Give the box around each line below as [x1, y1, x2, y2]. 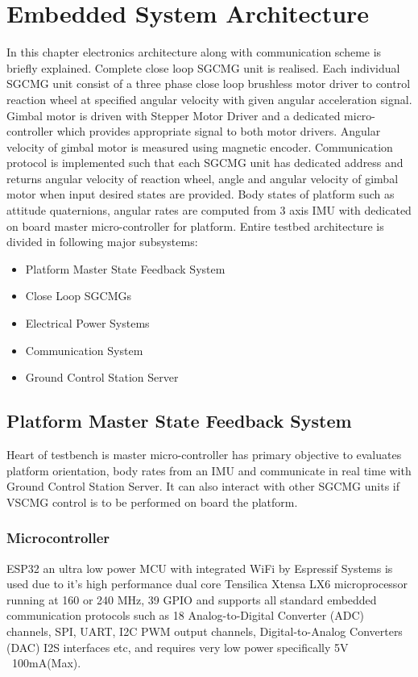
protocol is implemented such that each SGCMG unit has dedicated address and [6, 154, 404, 171]
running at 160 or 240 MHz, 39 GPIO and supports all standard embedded [6, 591, 377, 608]
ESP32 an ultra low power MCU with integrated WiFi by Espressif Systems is [6, 559, 393, 576]
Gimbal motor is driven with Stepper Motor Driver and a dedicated [6, 107, 341, 123]
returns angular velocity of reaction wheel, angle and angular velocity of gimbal [6, 169, 399, 186]
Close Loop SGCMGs [25, 287, 132, 304]
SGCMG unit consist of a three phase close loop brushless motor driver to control [6, 75, 411, 92]
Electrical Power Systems [25, 315, 150, 332]
